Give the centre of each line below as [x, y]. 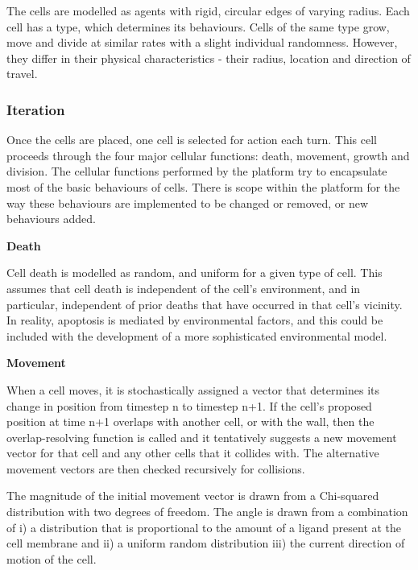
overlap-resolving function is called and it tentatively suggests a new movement [202, 437]
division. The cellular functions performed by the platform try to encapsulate [197, 171]
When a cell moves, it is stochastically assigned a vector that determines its [193, 389]
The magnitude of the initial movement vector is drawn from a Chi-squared [193, 496]
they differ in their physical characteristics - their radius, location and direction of [209, 58]
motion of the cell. [52, 558]
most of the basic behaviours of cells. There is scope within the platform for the [203, 186]
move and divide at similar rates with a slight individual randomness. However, [202, 42]
